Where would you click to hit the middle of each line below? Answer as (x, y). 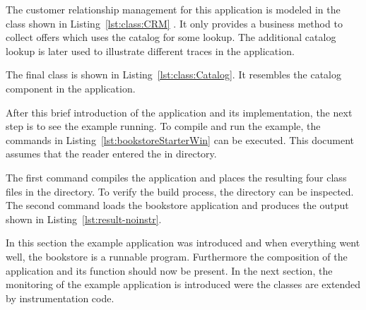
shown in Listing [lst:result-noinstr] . (84, 219)
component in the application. (71, 88)
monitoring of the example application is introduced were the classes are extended (183, 284)
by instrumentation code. (60, 298)
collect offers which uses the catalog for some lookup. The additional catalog (171, 37)
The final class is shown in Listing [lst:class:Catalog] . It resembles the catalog (174, 74)
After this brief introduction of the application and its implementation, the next (179, 112)
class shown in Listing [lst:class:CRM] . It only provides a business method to (174, 23)
